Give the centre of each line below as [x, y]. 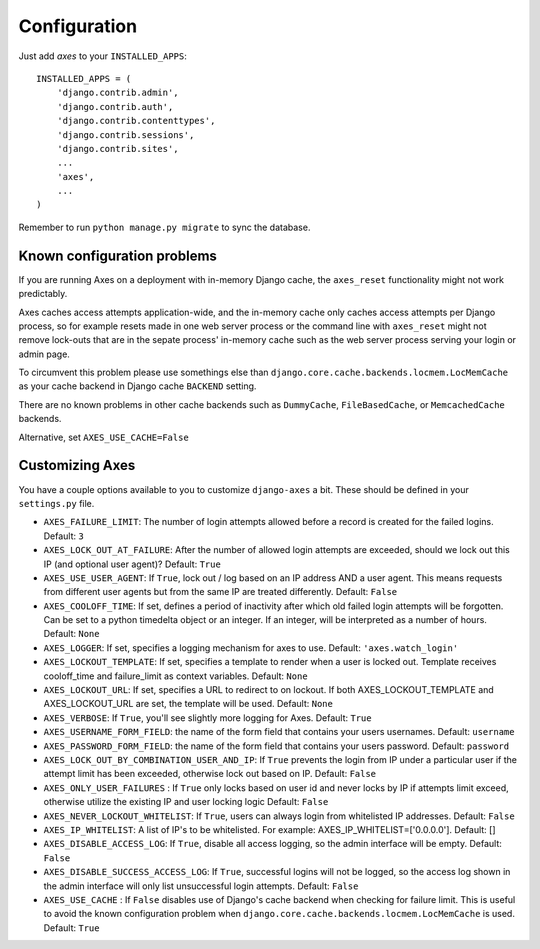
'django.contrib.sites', [117, 148]
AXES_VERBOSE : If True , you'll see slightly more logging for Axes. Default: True [207, 717]
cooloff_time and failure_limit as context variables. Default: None [176, 676]
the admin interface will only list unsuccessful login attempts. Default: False [201, 886]
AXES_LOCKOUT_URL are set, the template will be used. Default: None [188, 704]
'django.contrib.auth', [115, 106]
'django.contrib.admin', [117, 93]
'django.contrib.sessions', [125, 134]
